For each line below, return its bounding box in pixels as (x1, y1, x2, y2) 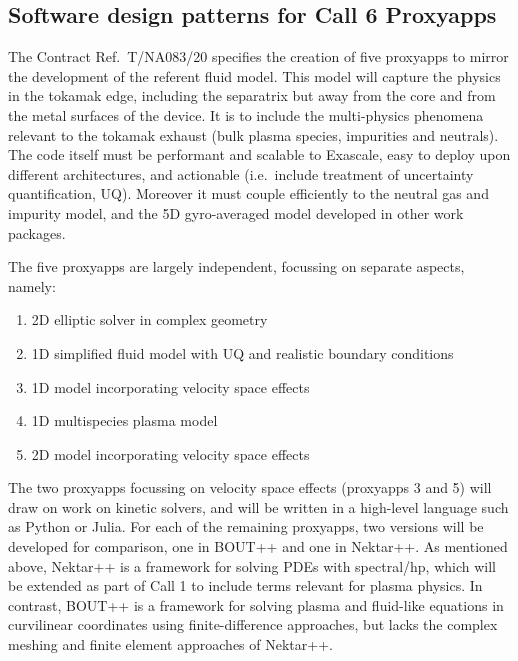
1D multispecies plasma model (31, 410, 218, 431)
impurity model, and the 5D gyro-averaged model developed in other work (8, 202, 464, 223)
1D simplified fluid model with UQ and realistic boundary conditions (31, 342, 454, 363)
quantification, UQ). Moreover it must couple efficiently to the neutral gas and (8, 183, 489, 204)
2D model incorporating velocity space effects (31, 443, 310, 464)
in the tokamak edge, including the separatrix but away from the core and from (8, 85, 496, 106)
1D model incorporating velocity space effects (31, 376, 310, 397)
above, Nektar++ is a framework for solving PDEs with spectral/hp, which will (8, 555, 496, 576)
